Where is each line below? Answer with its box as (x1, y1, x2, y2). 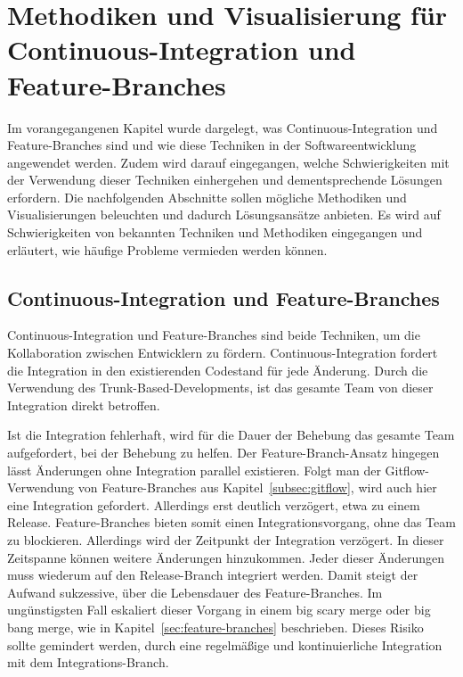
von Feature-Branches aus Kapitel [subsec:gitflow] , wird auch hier (77, 478, 437, 497)
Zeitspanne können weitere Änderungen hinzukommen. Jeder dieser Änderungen (7, 548, 444, 566)
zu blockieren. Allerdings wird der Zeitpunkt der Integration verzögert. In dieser (7, 530, 444, 549)
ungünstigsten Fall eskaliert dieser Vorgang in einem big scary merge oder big (7, 600, 431, 619)
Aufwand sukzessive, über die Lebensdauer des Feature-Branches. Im (7, 582, 383, 601)
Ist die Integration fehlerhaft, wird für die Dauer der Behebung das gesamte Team (7, 425, 455, 444)
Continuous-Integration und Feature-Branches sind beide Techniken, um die (7, 326, 420, 344)
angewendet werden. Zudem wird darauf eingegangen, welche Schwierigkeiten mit (7, 153, 450, 171)
